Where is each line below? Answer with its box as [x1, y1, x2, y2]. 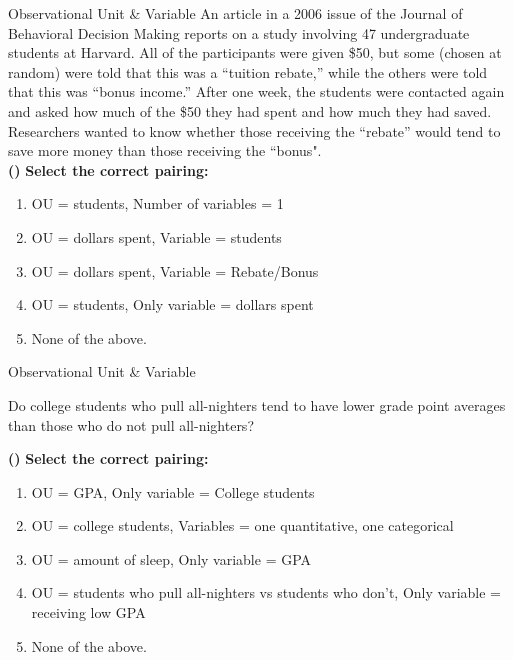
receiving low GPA [31, 602, 146, 623]
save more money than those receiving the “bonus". [8, 140, 322, 161]
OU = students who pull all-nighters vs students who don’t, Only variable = [31, 582, 501, 603]
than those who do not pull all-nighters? [8, 414, 254, 435]
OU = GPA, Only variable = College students [31, 481, 315, 502]
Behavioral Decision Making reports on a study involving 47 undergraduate [8, 22, 470, 43]
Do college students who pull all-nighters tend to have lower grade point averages [8, 394, 506, 415]
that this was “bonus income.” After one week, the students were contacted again [8, 81, 505, 102]
